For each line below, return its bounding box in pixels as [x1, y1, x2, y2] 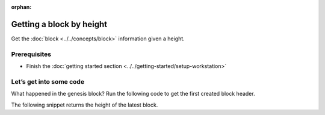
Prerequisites [11, 50, 51, 58]
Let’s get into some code [11, 77, 84, 85]
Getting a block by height [11, 19, 108, 30]
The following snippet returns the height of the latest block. [11, 101, 158, 108]
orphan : [11, 4, 32, 10]
